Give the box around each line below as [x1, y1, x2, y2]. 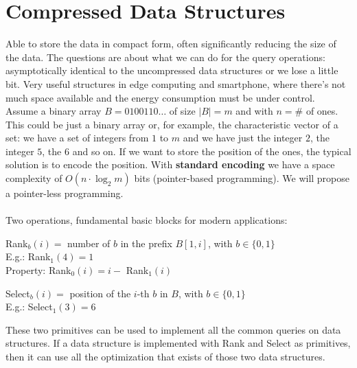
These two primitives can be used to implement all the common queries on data [5, 322, 341, 336]
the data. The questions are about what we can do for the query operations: [5, 49, 325, 64]
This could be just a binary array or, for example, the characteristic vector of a [5, 117, 338, 131]
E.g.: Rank [5, 249, 51, 264]
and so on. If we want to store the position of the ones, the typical [72, 143, 352, 158]
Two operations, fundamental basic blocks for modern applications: [5, 213, 288, 227]
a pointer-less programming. [5, 186, 124, 200]
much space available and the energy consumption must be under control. [5, 90, 315, 104]
